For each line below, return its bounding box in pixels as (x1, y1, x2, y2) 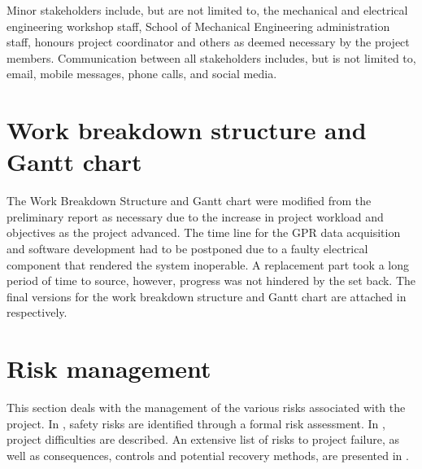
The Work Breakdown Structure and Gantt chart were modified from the (7, 192, 372, 209)
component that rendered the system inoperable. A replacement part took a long (7, 256, 410, 273)
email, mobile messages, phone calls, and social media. (7, 65, 277, 82)
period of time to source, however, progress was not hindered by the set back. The (7, 272, 416, 289)
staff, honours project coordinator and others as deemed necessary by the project (7, 33, 410, 50)
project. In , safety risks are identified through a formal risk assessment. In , (7, 414, 385, 432)
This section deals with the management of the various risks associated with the (7, 399, 406, 416)
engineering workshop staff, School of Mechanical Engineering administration (7, 17, 390, 34)
